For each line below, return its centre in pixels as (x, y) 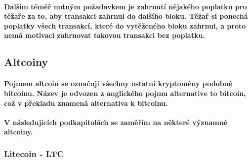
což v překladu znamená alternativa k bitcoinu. (86, 103)
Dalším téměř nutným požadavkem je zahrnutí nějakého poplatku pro (126, 6)
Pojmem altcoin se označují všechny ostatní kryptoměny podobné (118, 83)
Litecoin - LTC (34, 153)
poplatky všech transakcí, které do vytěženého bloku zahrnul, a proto (125, 25)
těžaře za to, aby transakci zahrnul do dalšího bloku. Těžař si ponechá (126, 16)
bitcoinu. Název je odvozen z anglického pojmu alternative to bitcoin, (125, 93)
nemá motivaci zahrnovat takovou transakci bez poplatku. (105, 35)
